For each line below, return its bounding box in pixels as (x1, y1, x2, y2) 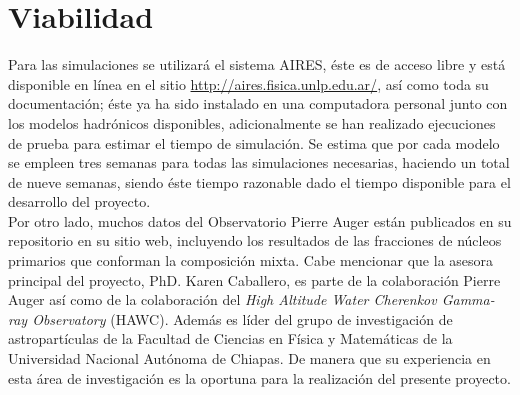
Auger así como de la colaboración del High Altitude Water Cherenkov (8, 289, 437, 310)
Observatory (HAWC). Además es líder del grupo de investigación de (32, 308, 453, 329)
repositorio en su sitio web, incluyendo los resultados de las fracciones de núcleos (8, 230, 502, 251)
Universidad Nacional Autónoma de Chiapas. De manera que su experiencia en (8, 348, 491, 369)
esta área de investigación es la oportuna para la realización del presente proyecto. (8, 367, 511, 388)
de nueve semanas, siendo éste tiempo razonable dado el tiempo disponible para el (8, 171, 511, 192)
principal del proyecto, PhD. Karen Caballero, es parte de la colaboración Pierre (8, 269, 501, 290)
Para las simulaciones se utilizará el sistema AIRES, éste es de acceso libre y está (8, 54, 506, 75)
